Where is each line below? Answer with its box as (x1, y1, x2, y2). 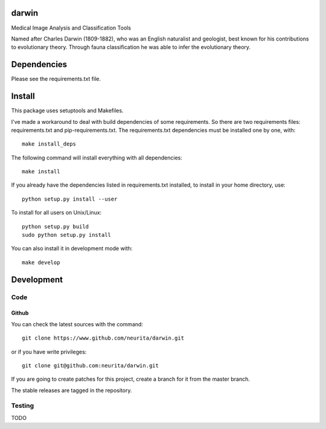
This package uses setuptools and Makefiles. (11, 107, 124, 114)
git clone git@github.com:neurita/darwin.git (22, 362, 159, 369)
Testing (11, 402, 34, 410)
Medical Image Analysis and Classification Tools (11, 24, 131, 31)
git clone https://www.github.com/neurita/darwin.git (22, 335, 184, 341)
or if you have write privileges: (11, 348, 87, 355)
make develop (22, 259, 60, 266)
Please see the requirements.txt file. (11, 76, 101, 83)
